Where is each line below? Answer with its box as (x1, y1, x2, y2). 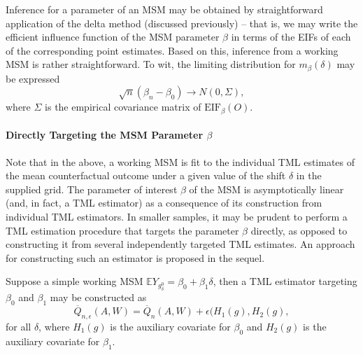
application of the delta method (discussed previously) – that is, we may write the (6, 15, 358, 30)
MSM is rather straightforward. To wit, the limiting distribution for (6, 57, 296, 71)
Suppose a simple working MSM (6, 274, 143, 288)
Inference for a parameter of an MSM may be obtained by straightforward (6, 2, 323, 16)
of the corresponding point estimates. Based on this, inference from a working (6, 43, 339, 57)
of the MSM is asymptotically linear (189, 181, 344, 196)
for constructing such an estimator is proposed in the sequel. (6, 250, 265, 265)
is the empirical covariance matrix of (45, 99, 201, 114)
